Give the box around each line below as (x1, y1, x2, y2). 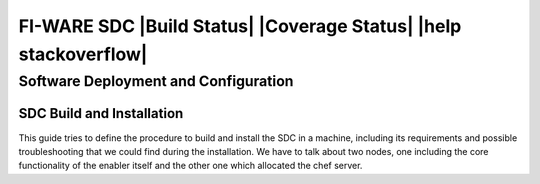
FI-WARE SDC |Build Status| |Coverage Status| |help (18, 15, 462, 37)
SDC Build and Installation (18, 105, 184, 122)
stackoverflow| (18, 43, 148, 65)
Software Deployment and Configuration (18, 72, 294, 90)
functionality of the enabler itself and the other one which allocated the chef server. (18, 160, 363, 172)
